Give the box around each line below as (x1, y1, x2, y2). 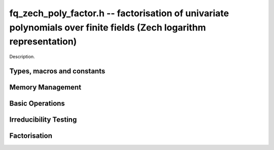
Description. (9, 54, 35, 60)
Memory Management (9, 83, 81, 91)
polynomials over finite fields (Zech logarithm (9, 22, 207, 33)
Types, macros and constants (9, 66, 106, 76)
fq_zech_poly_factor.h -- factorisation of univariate (9, 8, 229, 19)
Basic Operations (9, 99, 65, 107)
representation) (9, 36, 77, 48)
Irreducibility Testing (9, 116, 77, 124)
